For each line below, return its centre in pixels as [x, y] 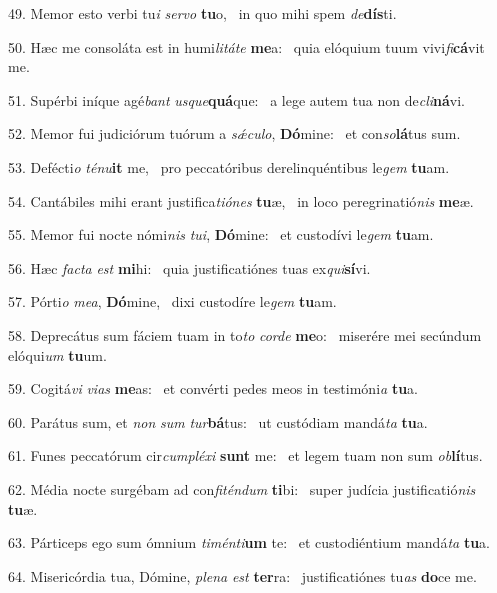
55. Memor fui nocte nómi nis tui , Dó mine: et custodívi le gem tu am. [221, 234]
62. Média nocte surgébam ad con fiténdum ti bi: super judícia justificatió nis [242, 488]
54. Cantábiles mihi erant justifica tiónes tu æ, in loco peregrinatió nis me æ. [241, 200]
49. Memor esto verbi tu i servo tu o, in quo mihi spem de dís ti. [202, 13]
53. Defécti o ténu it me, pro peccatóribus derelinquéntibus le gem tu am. [229, 166]
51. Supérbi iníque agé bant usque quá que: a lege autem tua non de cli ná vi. [236, 99]
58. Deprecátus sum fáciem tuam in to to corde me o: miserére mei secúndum [245, 334]
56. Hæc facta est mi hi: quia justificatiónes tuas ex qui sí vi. [189, 267]
